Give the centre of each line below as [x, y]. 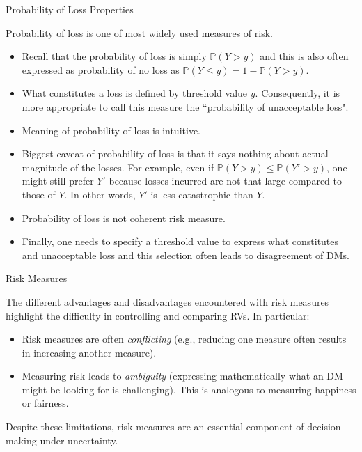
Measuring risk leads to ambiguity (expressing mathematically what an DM [182, 376]
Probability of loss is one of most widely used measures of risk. [139, 32]
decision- [326, 427]
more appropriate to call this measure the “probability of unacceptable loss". [185, 106]
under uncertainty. [79, 440]
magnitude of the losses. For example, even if [118, 167]
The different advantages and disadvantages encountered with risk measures [167, 301]
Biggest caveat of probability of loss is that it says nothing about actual [175, 154]
